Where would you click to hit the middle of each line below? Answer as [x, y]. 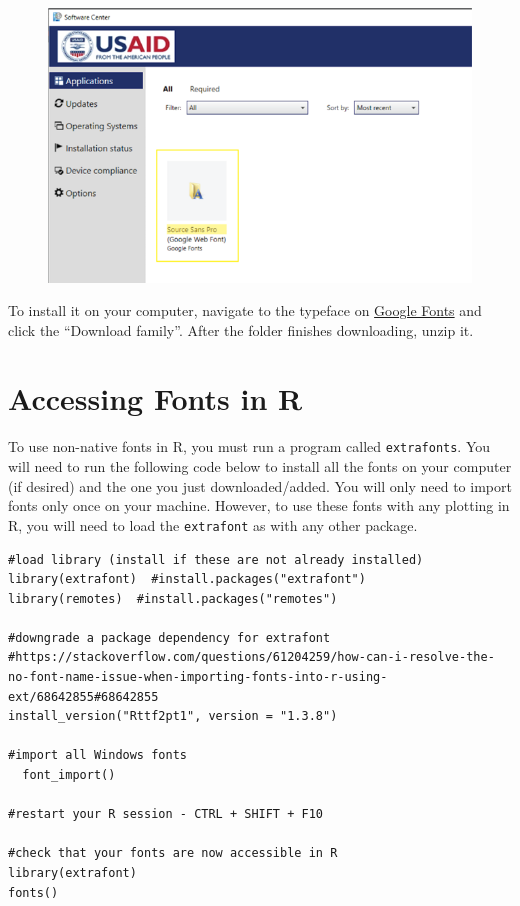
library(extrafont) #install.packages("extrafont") [187, 579]
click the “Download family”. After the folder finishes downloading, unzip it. [241, 329]
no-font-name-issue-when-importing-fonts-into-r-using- [198, 677]
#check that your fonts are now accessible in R [173, 853]
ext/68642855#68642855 [83, 696]
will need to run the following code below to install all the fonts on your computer [260, 466]
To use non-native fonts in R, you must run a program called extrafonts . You [249, 446]
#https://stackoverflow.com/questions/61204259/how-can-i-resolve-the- [251, 657]
